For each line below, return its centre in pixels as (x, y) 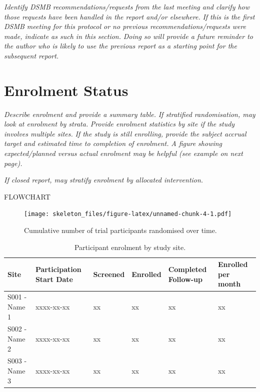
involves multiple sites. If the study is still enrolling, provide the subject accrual (125, 133)
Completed (187, 269)
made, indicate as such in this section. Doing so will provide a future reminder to (128, 36)
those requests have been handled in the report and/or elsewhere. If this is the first (129, 16)
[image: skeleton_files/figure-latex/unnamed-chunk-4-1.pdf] (128, 214)
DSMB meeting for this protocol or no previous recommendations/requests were (125, 26)
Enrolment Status (66, 90)
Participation (58, 269)
